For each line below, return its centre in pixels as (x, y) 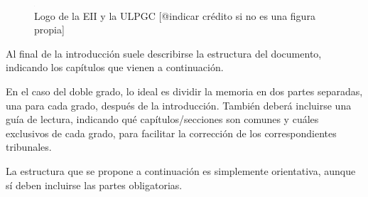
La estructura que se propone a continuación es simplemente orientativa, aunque (181, 170)
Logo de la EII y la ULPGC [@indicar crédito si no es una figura (175, 15)
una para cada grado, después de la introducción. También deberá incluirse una (179, 105)
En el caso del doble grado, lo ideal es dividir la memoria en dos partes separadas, (184, 91)
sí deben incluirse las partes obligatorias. (94, 185)
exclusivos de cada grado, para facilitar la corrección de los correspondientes (171, 133)
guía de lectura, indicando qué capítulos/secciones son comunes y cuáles (162, 119)
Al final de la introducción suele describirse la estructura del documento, (164, 53)
